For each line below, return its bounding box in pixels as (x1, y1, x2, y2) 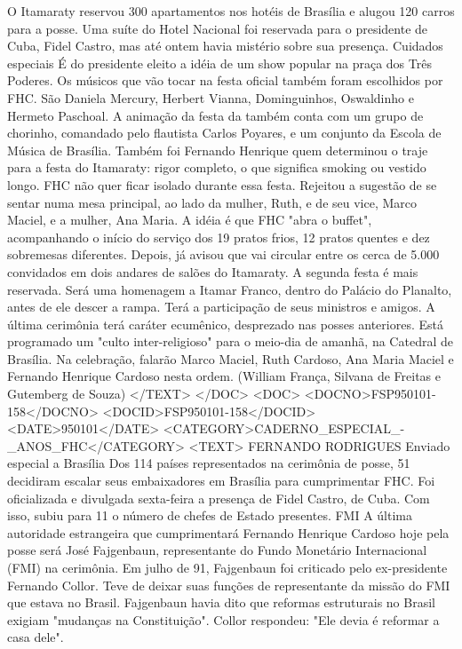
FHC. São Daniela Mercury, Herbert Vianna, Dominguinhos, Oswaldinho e (7, 88, 414, 107)
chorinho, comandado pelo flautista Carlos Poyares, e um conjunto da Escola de (7, 123, 442, 142)
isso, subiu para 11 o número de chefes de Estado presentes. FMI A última (7, 506, 413, 525)
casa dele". (7, 628, 64, 646)
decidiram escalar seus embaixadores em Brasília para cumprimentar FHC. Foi (7, 471, 435, 490)
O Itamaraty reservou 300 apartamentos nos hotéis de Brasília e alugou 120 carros (7, 2, 455, 20)
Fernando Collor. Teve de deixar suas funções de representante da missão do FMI (7, 575, 450, 594)
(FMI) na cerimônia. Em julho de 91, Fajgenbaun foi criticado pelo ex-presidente (7, 558, 448, 576)
